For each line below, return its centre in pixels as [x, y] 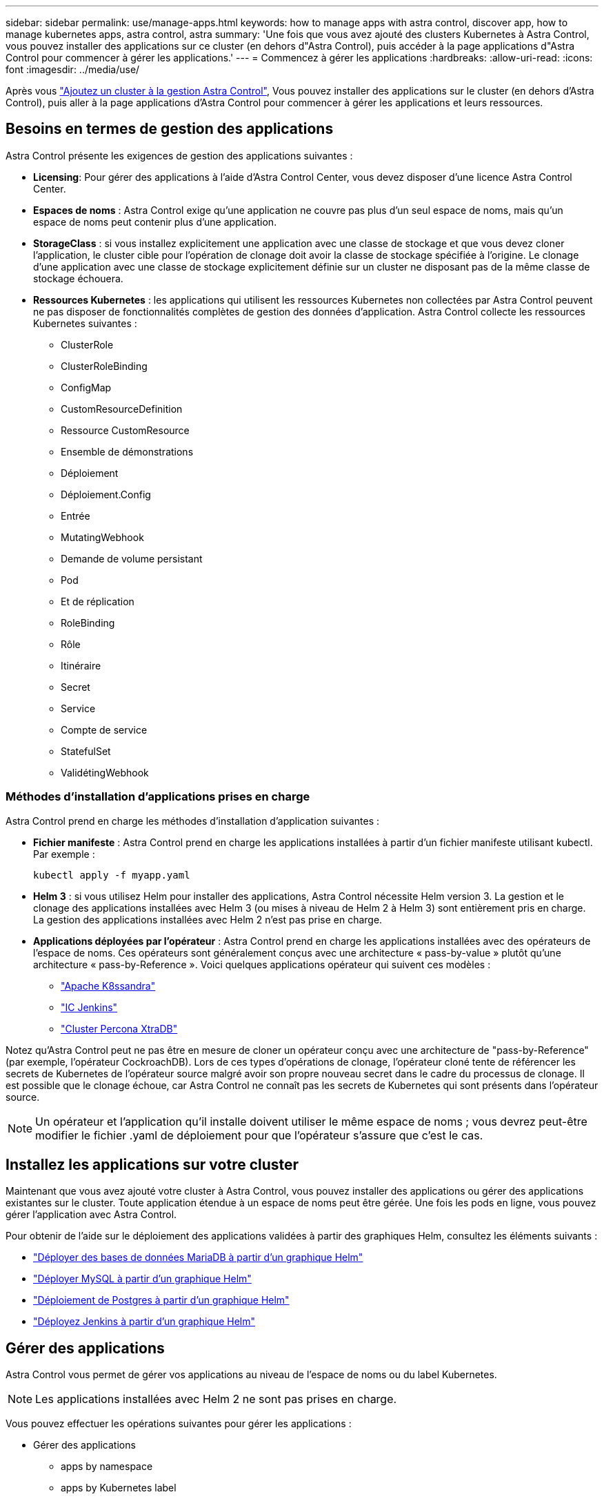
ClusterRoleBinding [104, 366]
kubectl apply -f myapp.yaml [112, 875]
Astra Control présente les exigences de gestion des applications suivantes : [179, 155]
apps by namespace [107, 1467]
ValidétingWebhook [105, 772]
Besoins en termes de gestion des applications [170, 129]
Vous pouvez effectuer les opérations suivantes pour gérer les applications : [179, 1424]
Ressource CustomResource [125, 430]
